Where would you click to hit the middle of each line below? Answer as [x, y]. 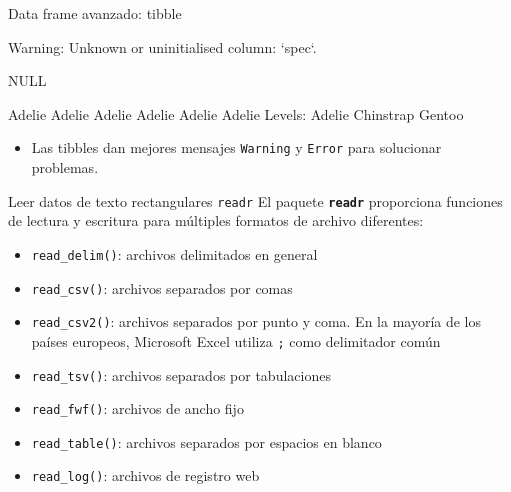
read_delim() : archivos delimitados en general [174, 253]
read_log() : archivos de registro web [145, 475]
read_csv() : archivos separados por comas [162, 287]
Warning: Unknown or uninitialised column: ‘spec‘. [162, 46]
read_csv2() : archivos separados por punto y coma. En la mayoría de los [256, 321]
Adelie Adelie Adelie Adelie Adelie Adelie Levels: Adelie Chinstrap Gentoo [236, 113]
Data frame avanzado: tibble [95, 13]
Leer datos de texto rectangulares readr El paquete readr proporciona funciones [255, 200]
